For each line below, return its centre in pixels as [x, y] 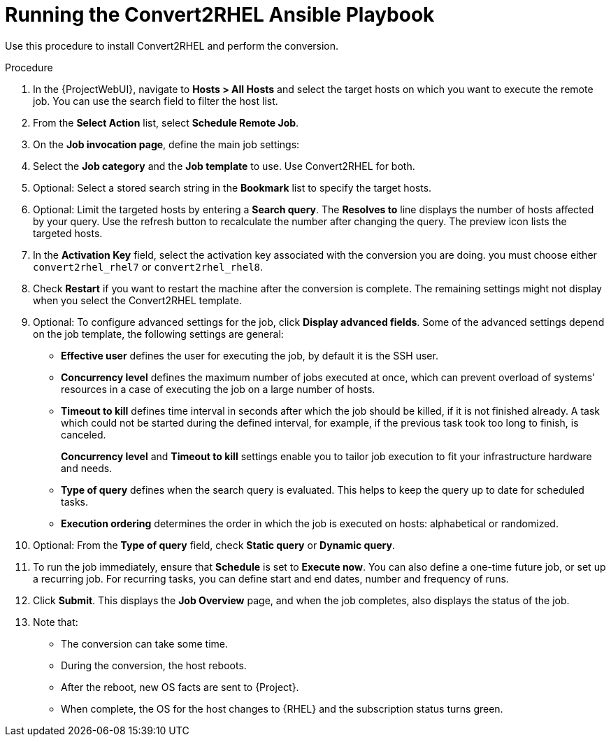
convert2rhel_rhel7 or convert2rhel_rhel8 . [148, 266]
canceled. [84, 434]
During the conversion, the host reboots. [154, 665]
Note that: [56, 622]
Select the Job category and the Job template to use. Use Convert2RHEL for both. [224, 166]
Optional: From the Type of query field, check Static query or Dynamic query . [214, 545]
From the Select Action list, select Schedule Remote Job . [166, 122]
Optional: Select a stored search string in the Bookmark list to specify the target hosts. [232, 187]
